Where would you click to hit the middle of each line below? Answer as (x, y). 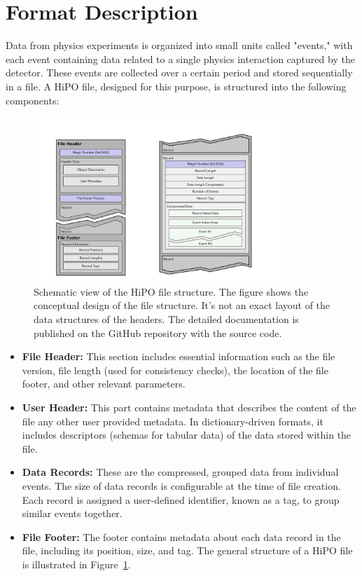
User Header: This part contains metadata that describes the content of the (189, 407)
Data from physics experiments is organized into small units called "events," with (179, 45)
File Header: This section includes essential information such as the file (179, 356)
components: (33, 100)
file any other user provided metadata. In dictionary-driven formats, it (173, 421)
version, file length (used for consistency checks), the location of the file (175, 370)
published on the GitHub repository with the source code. (158, 332)
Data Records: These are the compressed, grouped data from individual (180, 472)
